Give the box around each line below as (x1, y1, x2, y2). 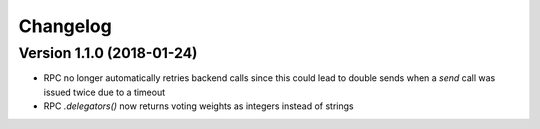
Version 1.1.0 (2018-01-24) (18, 44, 198, 62)
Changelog (18, 15, 112, 37)
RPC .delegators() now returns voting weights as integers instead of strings (43, 100, 354, 112)
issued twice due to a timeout (43, 86, 166, 98)
